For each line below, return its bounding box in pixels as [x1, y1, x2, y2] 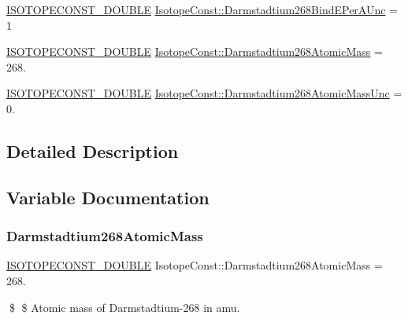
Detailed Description [6, 138, 179, 163]
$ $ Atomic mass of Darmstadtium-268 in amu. [9, 299, 240, 315]
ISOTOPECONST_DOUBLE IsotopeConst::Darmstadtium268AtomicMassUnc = [6, 85, 402, 101]
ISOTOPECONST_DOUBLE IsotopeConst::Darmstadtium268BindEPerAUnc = [6, 2, 398, 17]
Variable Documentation [6, 185, 210, 209]
